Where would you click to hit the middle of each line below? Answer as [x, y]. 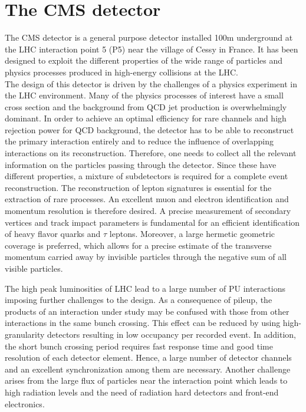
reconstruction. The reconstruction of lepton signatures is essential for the [138, 187]
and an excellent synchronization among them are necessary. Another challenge [148, 369]
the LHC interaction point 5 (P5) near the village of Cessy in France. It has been [152, 49]
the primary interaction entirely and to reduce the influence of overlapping [139, 141]
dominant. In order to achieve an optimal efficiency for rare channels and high [146, 118]
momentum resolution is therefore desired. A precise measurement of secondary [148, 211]
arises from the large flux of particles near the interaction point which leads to [146, 380]
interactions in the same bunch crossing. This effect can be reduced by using [143, 323]
